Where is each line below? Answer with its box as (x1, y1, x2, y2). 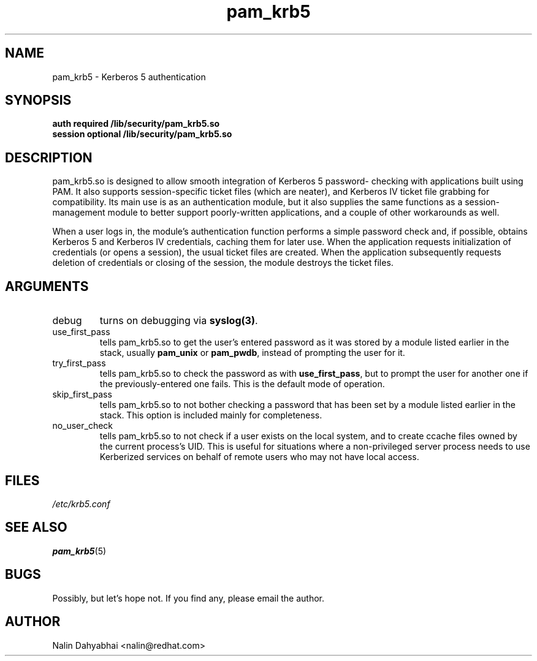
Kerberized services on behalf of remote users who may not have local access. (99, 451, 419, 463)
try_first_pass (52, 358, 106, 369)
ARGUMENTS (5, 278, 89, 294)
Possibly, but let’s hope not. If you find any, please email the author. (52, 592, 325, 603)
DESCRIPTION (5, 149, 93, 165)
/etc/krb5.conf (52, 498, 110, 509)
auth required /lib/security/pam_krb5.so (52, 118, 220, 129)
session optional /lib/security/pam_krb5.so (52, 129, 232, 140)
